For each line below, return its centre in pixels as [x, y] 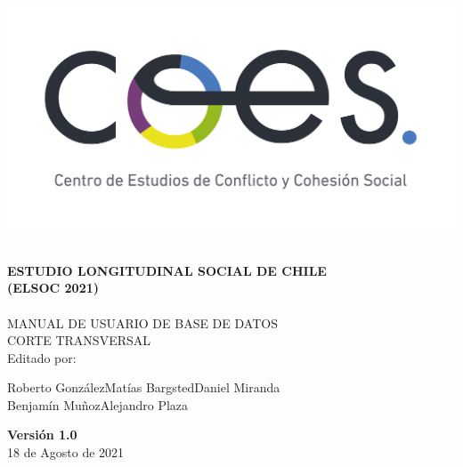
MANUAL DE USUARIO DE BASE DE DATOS [142, 322]
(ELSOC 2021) [53, 288]
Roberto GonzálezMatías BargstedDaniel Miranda [144, 387]
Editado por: [42, 357]
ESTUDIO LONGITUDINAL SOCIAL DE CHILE [167, 270]
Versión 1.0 [42, 435]
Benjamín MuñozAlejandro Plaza [98, 404]
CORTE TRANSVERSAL [79, 340]
